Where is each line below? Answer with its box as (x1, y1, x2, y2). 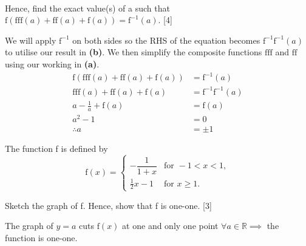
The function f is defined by (5, 142, 108, 155)
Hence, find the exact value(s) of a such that (5, 1, 170, 14)
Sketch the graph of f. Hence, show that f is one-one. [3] (5, 199, 212, 211)
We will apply (5, 33, 56, 46)
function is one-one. (5, 231, 78, 244)
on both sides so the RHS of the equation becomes (72, 33, 260, 46)
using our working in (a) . (5, 57, 100, 70)
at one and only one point (122, 219, 219, 232)
